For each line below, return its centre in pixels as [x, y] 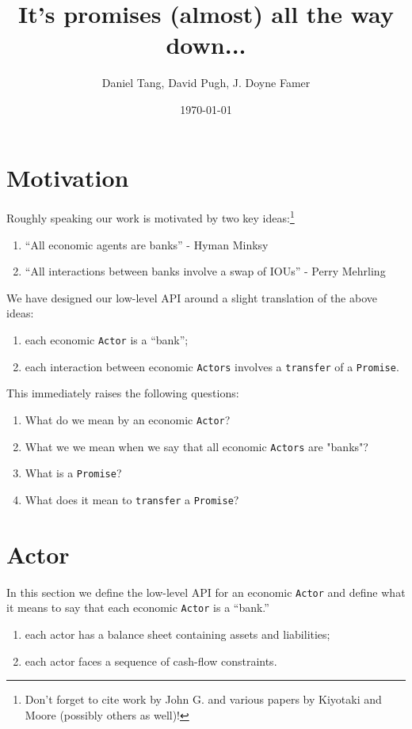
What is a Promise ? [73, 473]
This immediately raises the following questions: [123, 393]
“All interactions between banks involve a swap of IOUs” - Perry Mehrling [205, 271]
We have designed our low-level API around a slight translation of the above [192, 297]
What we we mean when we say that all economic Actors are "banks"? [196, 446]
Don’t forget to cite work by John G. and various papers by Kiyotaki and [203, 699]
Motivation [68, 177]
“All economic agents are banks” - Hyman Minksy [147, 244]
